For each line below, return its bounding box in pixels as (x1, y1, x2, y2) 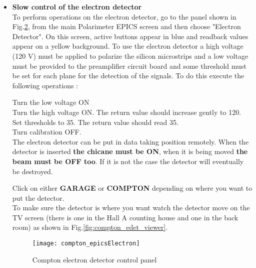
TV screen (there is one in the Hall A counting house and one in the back (12, 212, 238, 222)
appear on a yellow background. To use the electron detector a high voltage (12, 41, 243, 51)
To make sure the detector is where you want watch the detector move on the (12, 202, 250, 213)
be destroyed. (12, 166, 53, 176)
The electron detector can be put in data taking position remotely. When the (12, 136, 249, 147)
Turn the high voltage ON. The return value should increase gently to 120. (12, 106, 241, 117)
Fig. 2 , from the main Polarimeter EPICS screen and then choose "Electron (12, 21, 241, 32)
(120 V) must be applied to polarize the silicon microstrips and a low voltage (12, 50, 248, 61)
